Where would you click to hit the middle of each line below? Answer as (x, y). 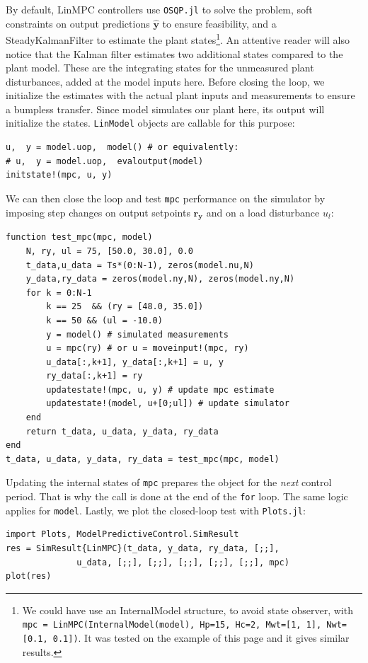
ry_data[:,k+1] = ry (94, 376)
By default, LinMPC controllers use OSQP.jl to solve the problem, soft (159, 9)
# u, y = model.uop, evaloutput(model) (105, 161)
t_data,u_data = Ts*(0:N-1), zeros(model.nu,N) (140, 265)
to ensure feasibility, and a (219, 23)
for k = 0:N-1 (59, 293)
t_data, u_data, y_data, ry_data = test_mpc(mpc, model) (143, 459)
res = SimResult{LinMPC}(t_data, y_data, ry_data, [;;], (143, 549)
